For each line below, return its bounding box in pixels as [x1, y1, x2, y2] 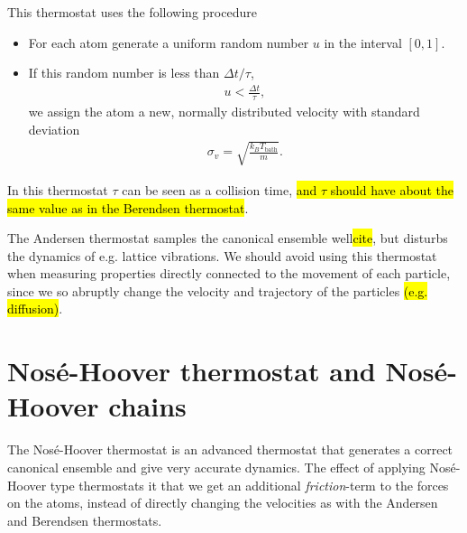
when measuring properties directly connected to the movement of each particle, [7, 264, 451, 283]
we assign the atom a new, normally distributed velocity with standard [28, 102, 420, 121]
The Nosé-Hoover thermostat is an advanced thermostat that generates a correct [7, 440, 453, 459]
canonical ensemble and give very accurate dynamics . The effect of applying [7, 457, 426, 476]
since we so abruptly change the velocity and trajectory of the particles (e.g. [7, 281, 428, 300]
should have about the [330, 180, 453, 199]
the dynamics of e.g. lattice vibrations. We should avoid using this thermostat [7, 246, 437, 265]
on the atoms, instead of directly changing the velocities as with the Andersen [7, 493, 438, 512]
